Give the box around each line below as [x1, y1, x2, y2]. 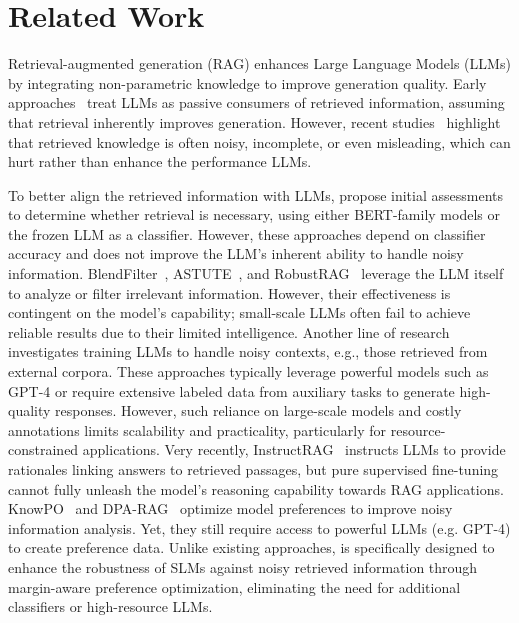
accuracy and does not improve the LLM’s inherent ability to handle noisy [8, 243, 464, 264]
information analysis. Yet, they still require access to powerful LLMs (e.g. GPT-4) [8, 517, 511, 538]
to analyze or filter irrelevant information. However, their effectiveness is [8, 282, 451, 303]
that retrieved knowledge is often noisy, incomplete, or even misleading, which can [8, 131, 511, 152]
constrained [8, 439, 79, 460]
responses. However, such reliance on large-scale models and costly [55, 400, 462, 421]
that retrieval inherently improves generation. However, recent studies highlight [8, 111, 501, 132]
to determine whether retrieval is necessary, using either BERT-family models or [8, 204, 500, 225]
